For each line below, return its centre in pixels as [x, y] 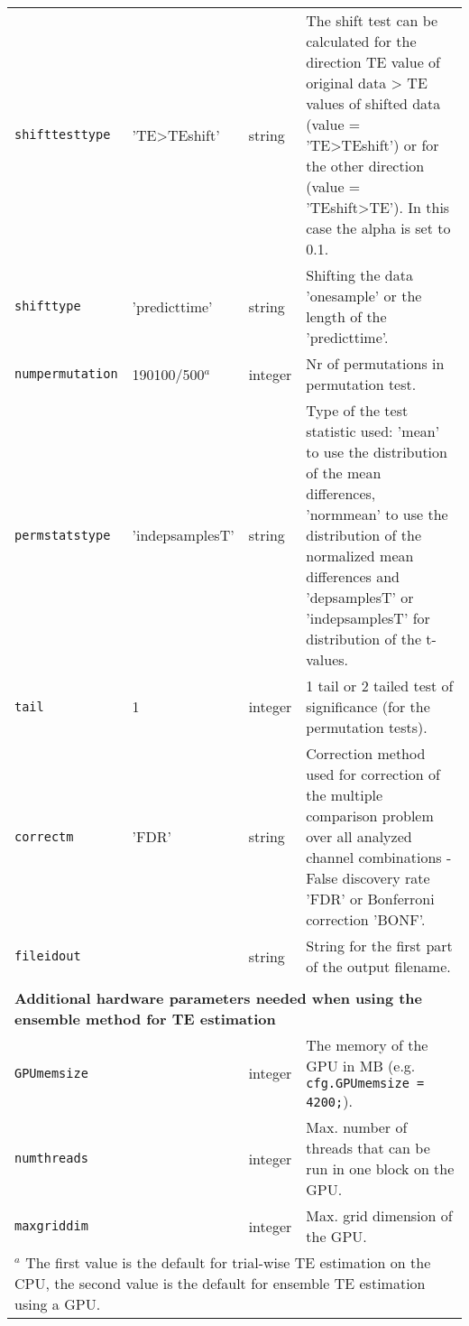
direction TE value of [373, 62]
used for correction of [373, 774]
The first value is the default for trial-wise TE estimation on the [228, 1262]
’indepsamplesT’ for [368, 618]
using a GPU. [58, 1304]
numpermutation [66, 374]
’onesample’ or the [364, 296]
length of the [346, 316]
